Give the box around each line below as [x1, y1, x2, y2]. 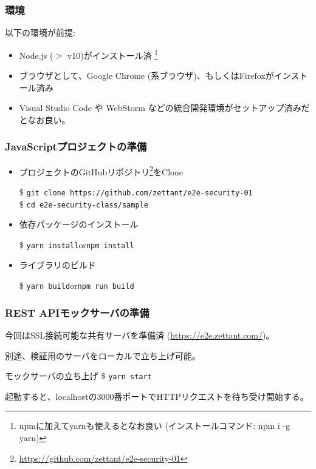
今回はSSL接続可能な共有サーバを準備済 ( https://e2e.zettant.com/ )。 [5, 328, 275, 341]
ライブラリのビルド [19, 258, 96, 271]
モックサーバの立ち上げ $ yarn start [5, 369, 152, 382]
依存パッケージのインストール [19, 218, 139, 231]
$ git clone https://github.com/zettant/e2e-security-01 [19, 185, 253, 198]
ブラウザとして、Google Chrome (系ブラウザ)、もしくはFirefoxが [19, 69, 274, 82]
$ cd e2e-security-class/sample [19, 197, 148, 210]
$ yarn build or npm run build [19, 279, 134, 292]
